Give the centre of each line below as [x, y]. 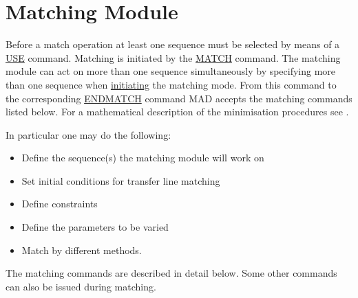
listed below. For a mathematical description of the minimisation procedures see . [177, 112]
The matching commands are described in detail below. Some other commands [171, 273]
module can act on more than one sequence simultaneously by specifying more [171, 71]
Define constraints [60, 204]
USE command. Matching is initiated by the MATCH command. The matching [173, 57]
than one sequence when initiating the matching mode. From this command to [171, 84]
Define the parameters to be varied [95, 227]
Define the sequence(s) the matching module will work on [143, 158]
